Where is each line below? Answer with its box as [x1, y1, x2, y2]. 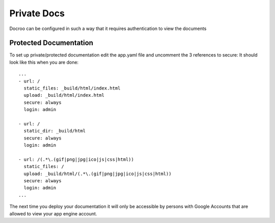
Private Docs [9, 8, 65, 19]
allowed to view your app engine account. [9, 210, 97, 216]
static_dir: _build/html [23, 128, 86, 134]
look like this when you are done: [9, 59, 79, 65]
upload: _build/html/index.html [23, 92, 104, 98]
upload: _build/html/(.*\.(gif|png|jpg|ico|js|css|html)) [23, 171, 172, 177]
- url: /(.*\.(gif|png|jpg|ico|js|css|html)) [18, 156, 134, 162]
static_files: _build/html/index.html [23, 86, 121, 91]
